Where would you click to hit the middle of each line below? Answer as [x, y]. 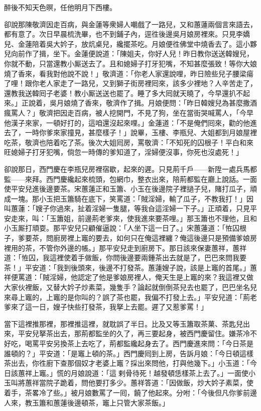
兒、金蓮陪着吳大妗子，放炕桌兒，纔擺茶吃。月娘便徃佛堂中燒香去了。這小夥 [130, 43]
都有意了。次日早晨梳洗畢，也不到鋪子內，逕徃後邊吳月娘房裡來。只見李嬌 [127, 34]
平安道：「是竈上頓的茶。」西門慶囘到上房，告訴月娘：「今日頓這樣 [146, 353]
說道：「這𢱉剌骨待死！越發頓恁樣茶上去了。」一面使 [166, 373]
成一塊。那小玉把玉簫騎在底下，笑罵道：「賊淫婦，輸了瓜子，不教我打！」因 [129, 198]
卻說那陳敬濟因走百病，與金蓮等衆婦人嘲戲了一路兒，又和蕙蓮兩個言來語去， [130, 24]
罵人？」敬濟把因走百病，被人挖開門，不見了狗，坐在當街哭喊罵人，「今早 [132, 112]
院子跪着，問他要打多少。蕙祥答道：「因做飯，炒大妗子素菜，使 [150, 383]
